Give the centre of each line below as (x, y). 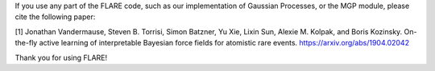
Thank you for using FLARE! (61, 57)
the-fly (26, 43)
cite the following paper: (55, 17)
